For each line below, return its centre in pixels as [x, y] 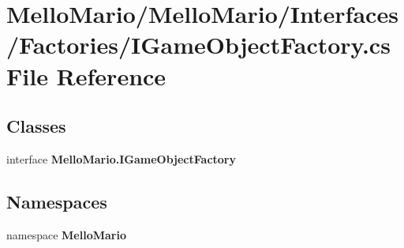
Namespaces [57, 201]
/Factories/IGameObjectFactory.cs [198, 45]
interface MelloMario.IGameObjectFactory [121, 158]
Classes [36, 126]
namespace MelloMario [66, 234]
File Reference [86, 75]
